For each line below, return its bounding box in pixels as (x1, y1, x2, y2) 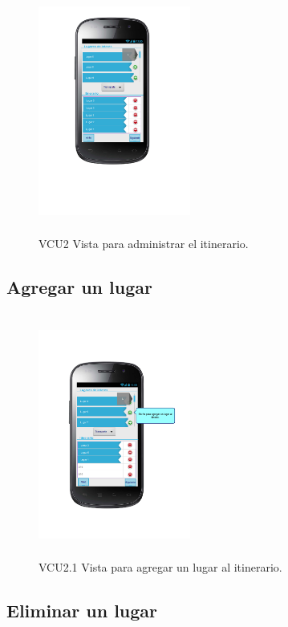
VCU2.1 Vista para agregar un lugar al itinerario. (39, 558, 282, 575)
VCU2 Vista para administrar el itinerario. (39, 234, 249, 251)
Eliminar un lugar (6, 597, 158, 622)
